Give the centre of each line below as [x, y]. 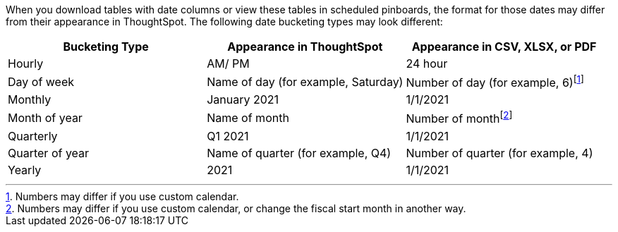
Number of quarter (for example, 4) [499, 153]
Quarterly [33, 136]
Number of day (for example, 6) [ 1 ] [495, 82]
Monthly [30, 100]
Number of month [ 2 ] [459, 118]
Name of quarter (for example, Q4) [299, 153]
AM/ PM [228, 63]
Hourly [26, 63]
